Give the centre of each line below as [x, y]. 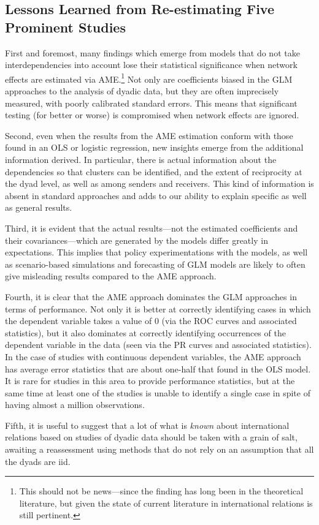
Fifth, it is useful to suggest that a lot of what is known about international [147, 425]
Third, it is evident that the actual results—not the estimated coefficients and [152, 228]
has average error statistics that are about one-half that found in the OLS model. [158, 368]
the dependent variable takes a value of [79, 321]
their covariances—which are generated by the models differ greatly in [136, 240]
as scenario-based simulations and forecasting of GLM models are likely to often [155, 264]
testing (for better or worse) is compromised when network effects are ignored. [152, 115]
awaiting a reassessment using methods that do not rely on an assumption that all [159, 449]
